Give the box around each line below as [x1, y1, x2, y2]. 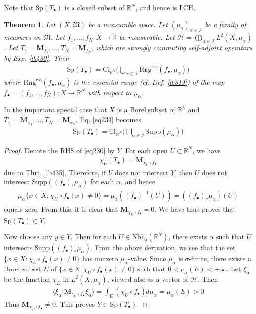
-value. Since [128, 253, 166, 264]
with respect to [88, 87, 131, 97]
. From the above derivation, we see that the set [90, 242, 236, 253]
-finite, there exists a [189, 253, 251, 264]
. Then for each [70, 231, 117, 242]
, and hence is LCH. [135, 2, 196, 12]
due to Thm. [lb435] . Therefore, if [4, 167, 106, 177]
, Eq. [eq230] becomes [75, 114, 141, 125]
